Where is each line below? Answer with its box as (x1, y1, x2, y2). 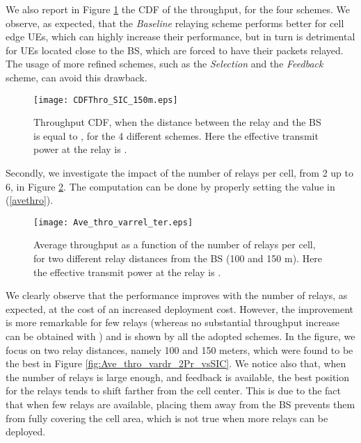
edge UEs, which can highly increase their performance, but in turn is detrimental (6, 29, 355, 44)
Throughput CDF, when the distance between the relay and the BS (33, 115, 321, 129)
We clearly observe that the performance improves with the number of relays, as (6, 288, 348, 303)
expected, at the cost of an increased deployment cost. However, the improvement (6, 301, 353, 316)
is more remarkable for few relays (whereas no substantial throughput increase (6, 315, 339, 330)
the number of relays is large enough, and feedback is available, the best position (6, 369, 350, 384)
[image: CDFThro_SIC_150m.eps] (33, 95, 178, 105)
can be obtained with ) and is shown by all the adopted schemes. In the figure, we (6, 329, 355, 343)
